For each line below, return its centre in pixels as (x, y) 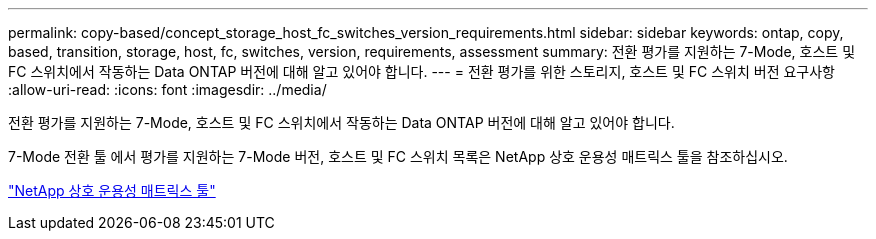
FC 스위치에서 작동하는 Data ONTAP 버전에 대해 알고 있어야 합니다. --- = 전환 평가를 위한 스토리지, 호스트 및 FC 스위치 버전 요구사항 (421, 71)
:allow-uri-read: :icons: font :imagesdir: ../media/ (167, 89)
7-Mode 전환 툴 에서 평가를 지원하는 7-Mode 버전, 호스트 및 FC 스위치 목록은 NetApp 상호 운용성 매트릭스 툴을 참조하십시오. (398, 156)
